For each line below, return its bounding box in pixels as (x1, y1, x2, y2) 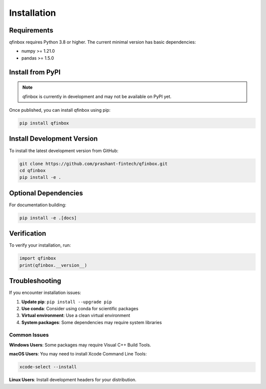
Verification (9, 229, 46, 238)
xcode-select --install (19, 364, 77, 370)
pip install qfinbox (19, 121, 69, 126)
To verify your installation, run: (9, 242, 71, 248)
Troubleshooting (9, 277, 62, 285)
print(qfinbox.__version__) (19, 262, 87, 268)
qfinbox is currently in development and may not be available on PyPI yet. (22, 94, 172, 99)
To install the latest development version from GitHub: (9, 148, 118, 154)
